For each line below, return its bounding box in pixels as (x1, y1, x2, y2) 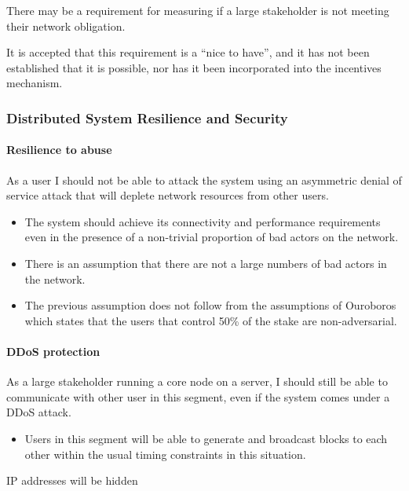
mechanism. (6, 75, 63, 91)
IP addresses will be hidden (6, 472, 138, 489)
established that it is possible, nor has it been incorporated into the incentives (6, 59, 382, 75)
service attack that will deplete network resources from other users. (6, 187, 329, 203)
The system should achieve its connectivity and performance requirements (24, 213, 381, 229)
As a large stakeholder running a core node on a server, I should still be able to (6, 373, 388, 390)
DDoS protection (6, 343, 100, 359)
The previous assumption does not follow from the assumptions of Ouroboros (24, 297, 396, 313)
